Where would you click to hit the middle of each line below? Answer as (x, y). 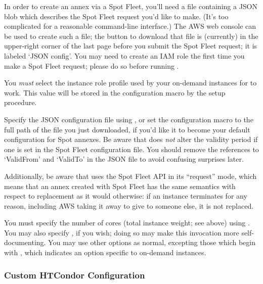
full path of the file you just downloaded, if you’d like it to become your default (127, 129)
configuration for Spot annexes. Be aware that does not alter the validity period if (131, 139)
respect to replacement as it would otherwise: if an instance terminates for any (126, 196)
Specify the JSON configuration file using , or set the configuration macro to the (129, 119)
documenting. (25, 242)
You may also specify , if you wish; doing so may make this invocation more (122, 232)
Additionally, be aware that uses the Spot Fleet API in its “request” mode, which (130, 176)
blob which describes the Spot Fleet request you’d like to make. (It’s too (116, 16)
